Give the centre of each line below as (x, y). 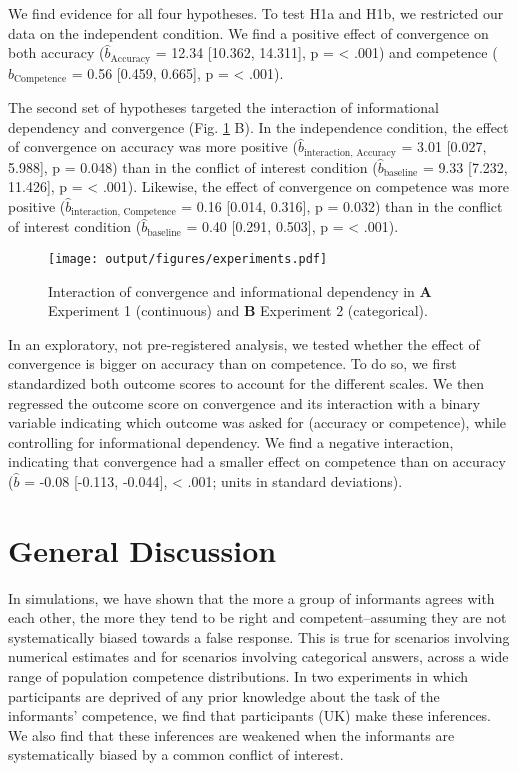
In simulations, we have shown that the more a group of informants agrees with (251, 597)
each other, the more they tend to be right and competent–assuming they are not (257, 617)
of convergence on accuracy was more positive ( (153, 146)
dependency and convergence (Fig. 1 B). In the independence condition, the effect (258, 126)
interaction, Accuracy (350, 152)
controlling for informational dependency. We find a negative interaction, (231, 441)
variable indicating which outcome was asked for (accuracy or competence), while (257, 422)
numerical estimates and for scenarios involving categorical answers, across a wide (258, 656)
